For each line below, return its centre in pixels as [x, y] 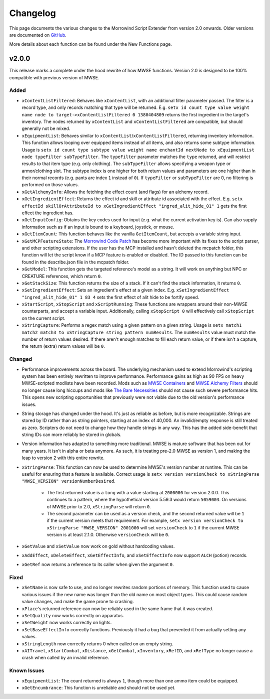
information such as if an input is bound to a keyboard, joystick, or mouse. [98, 227]
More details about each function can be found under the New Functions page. [90, 44]
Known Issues [27, 671]
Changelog [32, 13]
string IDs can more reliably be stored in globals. [72, 435]
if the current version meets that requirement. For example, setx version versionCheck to [145, 521]
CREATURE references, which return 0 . [62, 276]
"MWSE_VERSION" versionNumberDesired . [69, 481]
